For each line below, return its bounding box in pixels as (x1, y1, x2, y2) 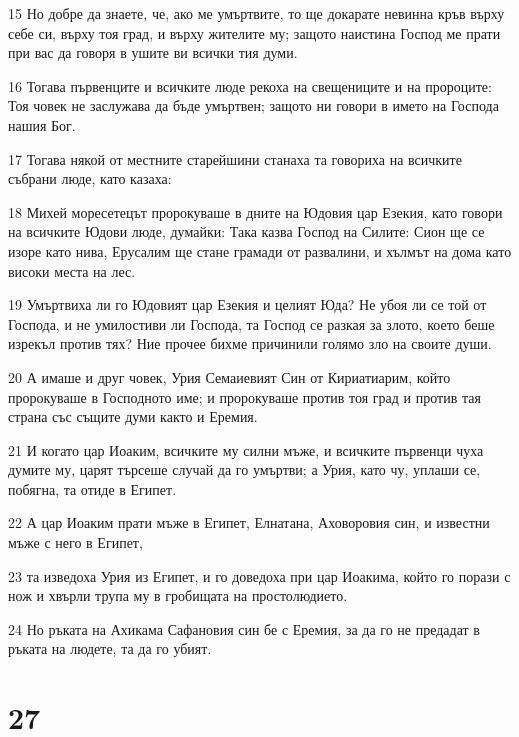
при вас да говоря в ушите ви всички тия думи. (8, 42, 298, 63)
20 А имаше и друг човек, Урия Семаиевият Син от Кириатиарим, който (8, 366, 451, 387)
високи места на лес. (8, 260, 136, 281)
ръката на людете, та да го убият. (8, 638, 212, 659)
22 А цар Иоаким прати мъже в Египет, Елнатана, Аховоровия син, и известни (8, 512, 490, 533)
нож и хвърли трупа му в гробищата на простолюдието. (8, 585, 348, 606)
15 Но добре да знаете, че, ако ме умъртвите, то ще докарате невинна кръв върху (8, 3, 505, 23)
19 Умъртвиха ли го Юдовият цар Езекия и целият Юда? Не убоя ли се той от (8, 294, 487, 315)
